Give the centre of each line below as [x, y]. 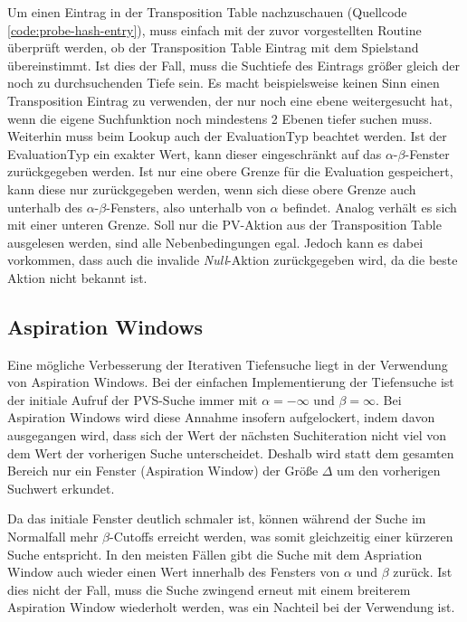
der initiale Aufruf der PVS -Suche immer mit [133, 399]
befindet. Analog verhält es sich [370, 207]
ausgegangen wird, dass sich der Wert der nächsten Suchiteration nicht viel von [227, 435]
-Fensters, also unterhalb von [186, 207]
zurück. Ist [423, 572]
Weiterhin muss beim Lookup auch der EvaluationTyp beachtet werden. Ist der [227, 136]
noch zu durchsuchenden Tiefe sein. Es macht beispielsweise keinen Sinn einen [224, 83]
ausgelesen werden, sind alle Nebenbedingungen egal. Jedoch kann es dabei [215, 242]
